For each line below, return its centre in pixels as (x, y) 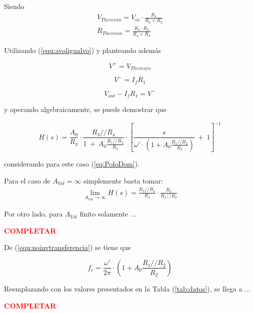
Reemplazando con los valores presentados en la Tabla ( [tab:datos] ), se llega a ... (127, 288)
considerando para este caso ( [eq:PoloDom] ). (72, 163)
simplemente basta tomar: (123, 180)
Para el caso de (27, 180)
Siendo (14, 6)
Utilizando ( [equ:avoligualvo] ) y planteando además (82, 50)
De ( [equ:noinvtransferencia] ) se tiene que (68, 247)
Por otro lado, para (33, 214)
